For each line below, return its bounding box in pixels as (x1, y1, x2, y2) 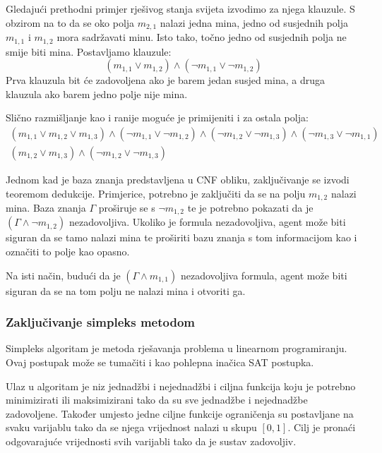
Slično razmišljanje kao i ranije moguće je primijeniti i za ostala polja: (6, 110, 309, 125)
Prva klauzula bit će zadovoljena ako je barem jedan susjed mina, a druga (6, 73, 325, 87)
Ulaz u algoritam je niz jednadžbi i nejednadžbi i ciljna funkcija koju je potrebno (6, 378, 356, 393)
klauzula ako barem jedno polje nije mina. (6, 86, 188, 101)
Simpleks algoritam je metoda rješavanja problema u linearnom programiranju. (6, 341, 347, 356)
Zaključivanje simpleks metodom (6, 313, 195, 331)
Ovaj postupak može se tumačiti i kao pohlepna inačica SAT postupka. (6, 355, 314, 370)
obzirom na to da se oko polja (6, 15, 135, 30)
